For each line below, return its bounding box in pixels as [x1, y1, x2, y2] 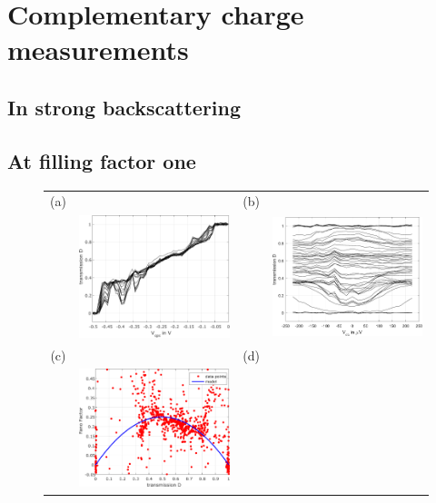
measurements [7, 31, 189, 68]
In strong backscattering [7, 93, 242, 121]
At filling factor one [7, 146, 196, 174]
